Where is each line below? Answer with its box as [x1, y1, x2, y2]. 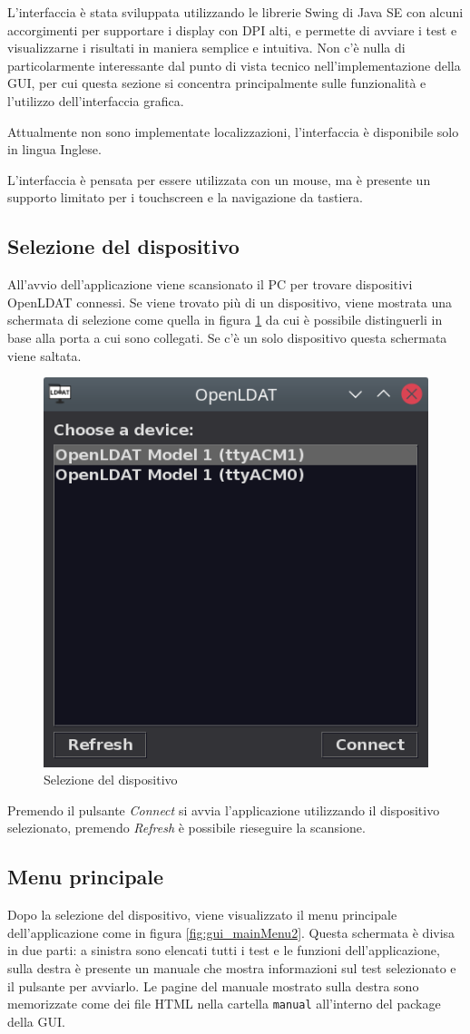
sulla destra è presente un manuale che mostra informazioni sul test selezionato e [7, 958, 456, 977]
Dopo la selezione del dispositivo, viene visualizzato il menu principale [7, 905, 397, 924]
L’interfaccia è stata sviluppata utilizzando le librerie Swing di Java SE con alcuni [7, 3, 464, 21]
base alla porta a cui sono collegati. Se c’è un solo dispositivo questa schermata [7, 327, 447, 346]
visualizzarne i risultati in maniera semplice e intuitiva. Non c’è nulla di [7, 38, 406, 57]
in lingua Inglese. [7, 140, 102, 159]
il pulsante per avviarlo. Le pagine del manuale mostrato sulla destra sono [7, 976, 419, 995]
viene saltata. [7, 346, 82, 365]
